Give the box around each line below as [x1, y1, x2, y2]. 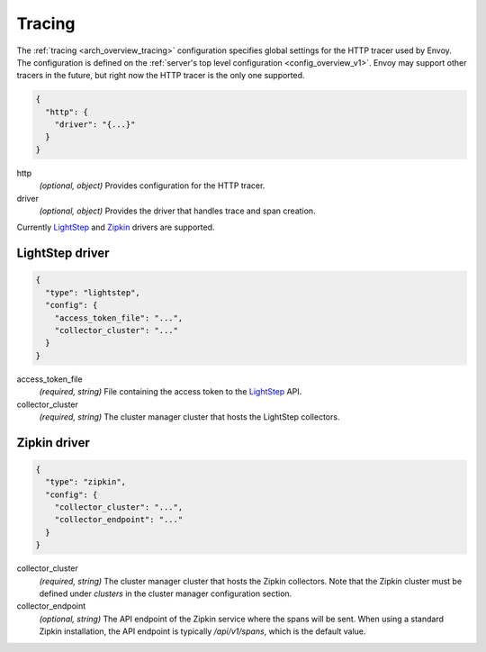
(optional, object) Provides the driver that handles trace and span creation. [39, 205, 316, 216]
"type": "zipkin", [45, 477, 126, 487]
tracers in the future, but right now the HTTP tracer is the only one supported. [16, 70, 305, 81]
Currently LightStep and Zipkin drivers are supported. [16, 222, 215, 233]
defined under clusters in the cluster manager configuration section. [39, 588, 292, 599]
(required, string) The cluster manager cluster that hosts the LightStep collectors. [39, 411, 340, 422]
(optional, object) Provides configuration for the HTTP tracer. [39, 180, 265, 191]
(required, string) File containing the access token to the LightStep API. [39, 386, 302, 397]
